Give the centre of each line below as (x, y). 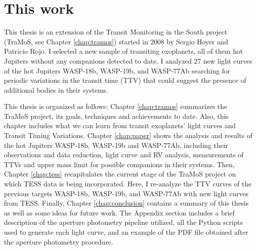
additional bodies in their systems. (56, 89)
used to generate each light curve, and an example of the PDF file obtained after (126, 232)
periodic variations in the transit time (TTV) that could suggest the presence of (125, 80)
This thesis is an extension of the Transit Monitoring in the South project (116, 32)
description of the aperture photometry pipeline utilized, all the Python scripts (124, 222)
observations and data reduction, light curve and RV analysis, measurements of (124, 155)
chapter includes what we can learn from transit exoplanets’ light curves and (120, 125)
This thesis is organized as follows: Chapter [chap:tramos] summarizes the (116, 106)
